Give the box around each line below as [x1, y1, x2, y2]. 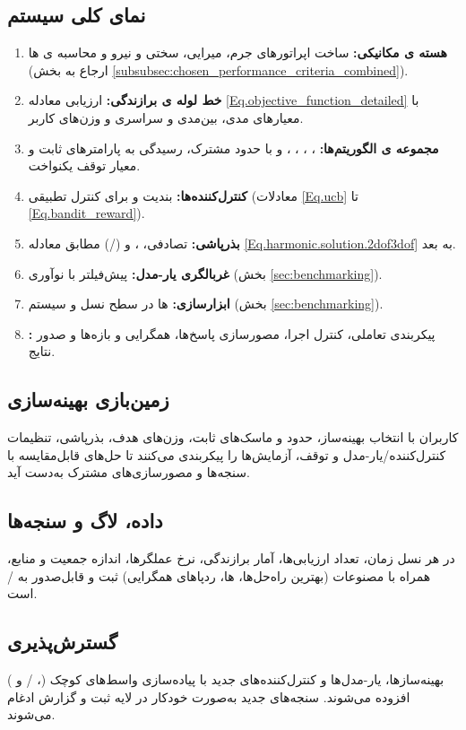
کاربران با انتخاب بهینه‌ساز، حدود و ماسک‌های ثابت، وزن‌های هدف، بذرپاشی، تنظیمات [7, 428, 459, 447]
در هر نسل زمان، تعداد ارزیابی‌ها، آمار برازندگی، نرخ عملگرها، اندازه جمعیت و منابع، [7, 549, 455, 568]
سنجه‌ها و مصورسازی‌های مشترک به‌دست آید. [7, 463, 250, 482]
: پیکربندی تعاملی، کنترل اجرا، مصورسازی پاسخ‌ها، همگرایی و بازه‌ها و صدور [28, 324, 436, 343]
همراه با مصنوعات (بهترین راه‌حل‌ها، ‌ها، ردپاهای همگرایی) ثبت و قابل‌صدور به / [7, 566, 431, 585]
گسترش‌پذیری [7, 628, 118, 656]
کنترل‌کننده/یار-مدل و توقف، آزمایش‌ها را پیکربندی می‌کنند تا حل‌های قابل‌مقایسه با [7, 445, 446, 464]
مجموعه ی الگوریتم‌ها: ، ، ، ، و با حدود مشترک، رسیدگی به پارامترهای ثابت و [28, 138, 439, 157]
